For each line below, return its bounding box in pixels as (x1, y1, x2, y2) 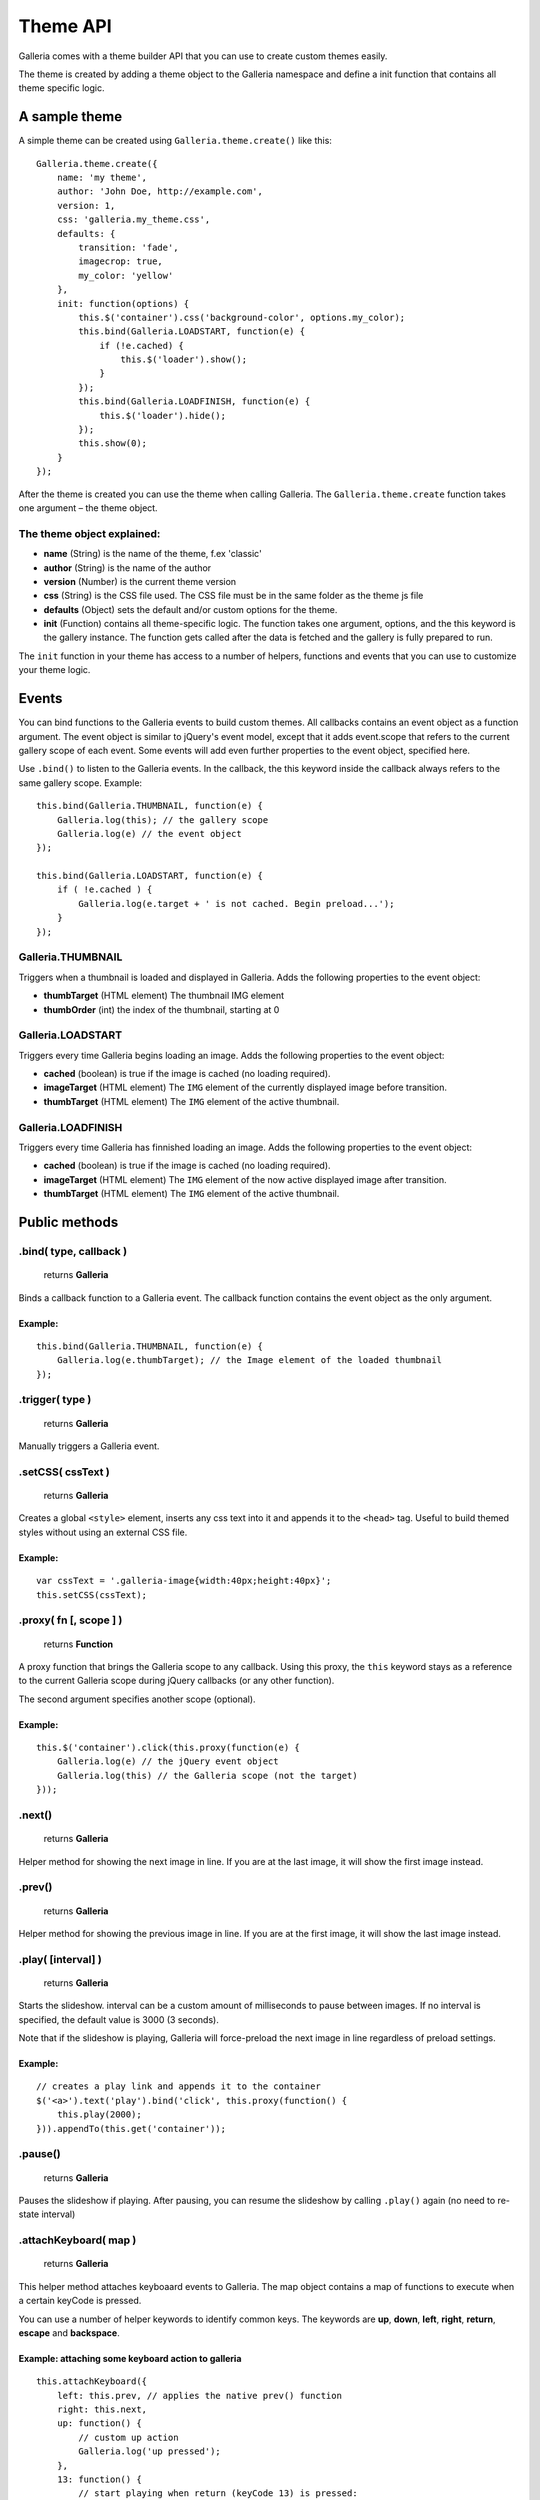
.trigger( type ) (18, 1393, 92, 1407)
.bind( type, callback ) (18, 1244, 128, 1258)
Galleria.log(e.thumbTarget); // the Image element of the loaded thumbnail (56, 1355, 443, 1366)
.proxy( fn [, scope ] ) (18, 1613, 123, 1627)
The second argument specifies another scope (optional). (18, 1693, 256, 1705)
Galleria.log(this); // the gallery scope (56, 814, 269, 825)
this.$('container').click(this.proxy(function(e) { (36, 1742, 300, 1754)
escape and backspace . (18, 2326, 120, 2339)
